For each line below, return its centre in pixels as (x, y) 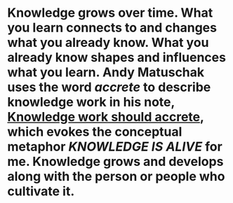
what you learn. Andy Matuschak (106, 72)
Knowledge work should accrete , (106, 117)
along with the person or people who (116, 177)
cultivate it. (41, 191)
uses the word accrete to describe (109, 87)
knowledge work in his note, (91, 102)
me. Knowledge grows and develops (115, 162)
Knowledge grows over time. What (110, 13)
